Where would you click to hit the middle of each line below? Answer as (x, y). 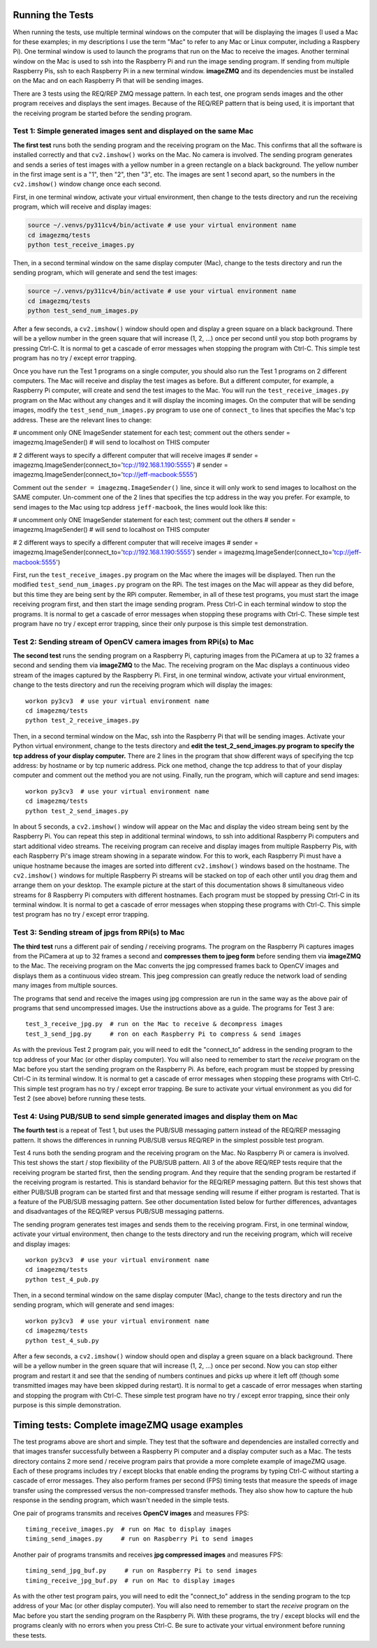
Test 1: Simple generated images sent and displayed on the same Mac (133, 131)
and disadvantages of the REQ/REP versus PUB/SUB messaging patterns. (119, 1212)
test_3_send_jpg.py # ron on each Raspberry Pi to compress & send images (163, 1034)
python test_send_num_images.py (83, 311)
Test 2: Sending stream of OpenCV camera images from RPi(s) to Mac (133, 641)
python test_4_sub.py (62, 1341)
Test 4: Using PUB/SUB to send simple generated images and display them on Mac (155, 1116)
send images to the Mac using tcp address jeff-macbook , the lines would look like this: (140, 507)
